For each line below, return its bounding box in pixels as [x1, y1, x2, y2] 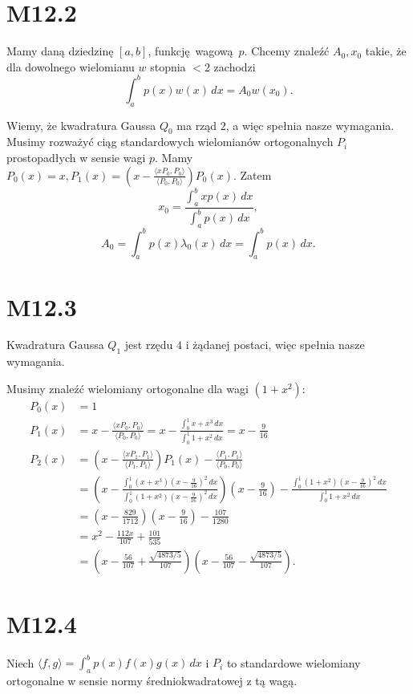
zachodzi [213, 58, 256, 75]
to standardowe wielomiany [226, 654, 361, 671]
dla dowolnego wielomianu [6, 58, 135, 75]
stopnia [150, 58, 186, 75]
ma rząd [176, 116, 217, 133]
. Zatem [233, 166, 272, 183]
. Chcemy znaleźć [244, 43, 330, 59]
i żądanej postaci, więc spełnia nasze [185, 336, 365, 353]
